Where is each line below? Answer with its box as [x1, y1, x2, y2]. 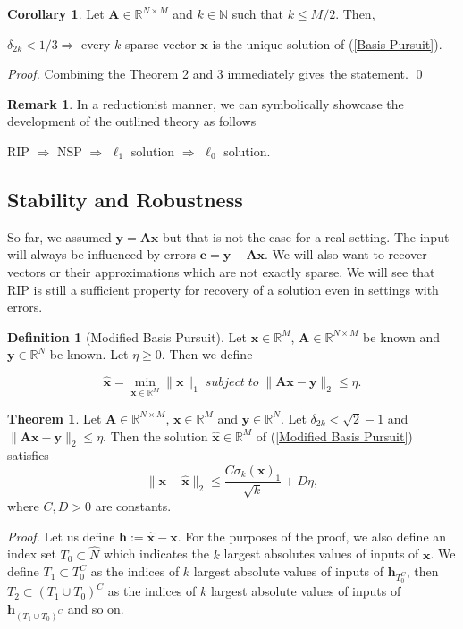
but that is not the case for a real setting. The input [163, 227, 450, 246]
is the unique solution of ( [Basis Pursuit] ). [212, 34, 442, 53]
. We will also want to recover [265, 245, 427, 264]
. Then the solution [103, 426, 208, 445]
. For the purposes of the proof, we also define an [177, 526, 447, 545]
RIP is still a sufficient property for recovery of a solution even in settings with [7, 280, 439, 298]
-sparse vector [121, 34, 197, 53]
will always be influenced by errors [7, 245, 197, 264]
